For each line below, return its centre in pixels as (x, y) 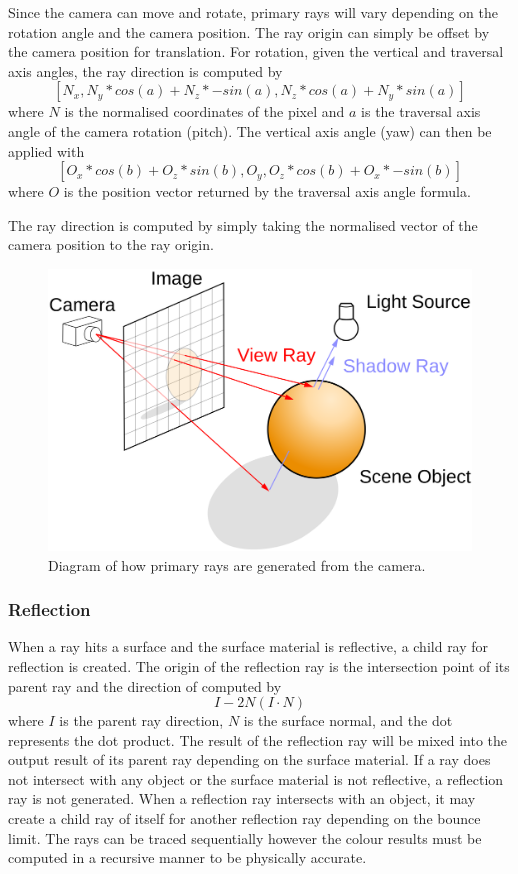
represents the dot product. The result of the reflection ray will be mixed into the (258, 739)
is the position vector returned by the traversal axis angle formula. (267, 191)
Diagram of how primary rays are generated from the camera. (237, 564)
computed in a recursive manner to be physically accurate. (187, 857)
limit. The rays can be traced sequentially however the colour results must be (245, 837)
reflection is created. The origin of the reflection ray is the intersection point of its (259, 665)
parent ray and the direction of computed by (145, 685)
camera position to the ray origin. (111, 244)
